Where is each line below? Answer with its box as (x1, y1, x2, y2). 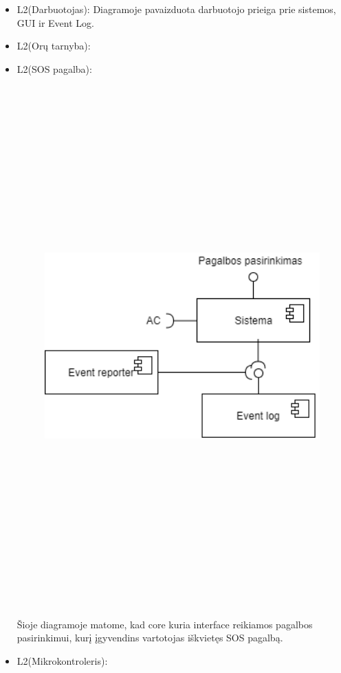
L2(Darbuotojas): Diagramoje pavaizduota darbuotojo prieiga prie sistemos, (16, 2, 336, 16)
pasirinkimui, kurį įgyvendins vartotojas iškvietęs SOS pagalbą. (16, 630, 283, 645)
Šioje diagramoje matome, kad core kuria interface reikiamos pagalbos (16, 617, 313, 631)
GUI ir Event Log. (16, 15, 94, 30)
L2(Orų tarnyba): (16, 38, 91, 53)
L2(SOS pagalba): (16, 61, 92, 76)
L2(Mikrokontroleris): (16, 654, 108, 668)
